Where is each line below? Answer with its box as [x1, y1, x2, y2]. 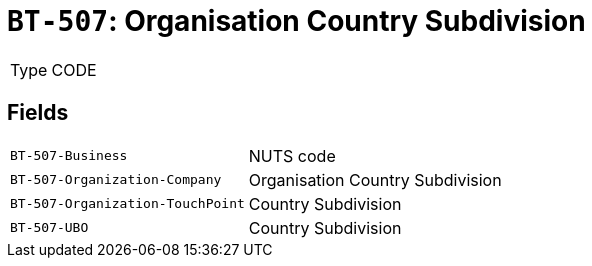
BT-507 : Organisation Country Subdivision [7, 4, 586, 38]
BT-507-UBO [10, 220, 89, 236]
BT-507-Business [10, 148, 128, 164]
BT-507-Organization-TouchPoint [10, 196, 245, 212]
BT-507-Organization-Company [10, 172, 222, 188]
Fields [7, 100, 69, 126]
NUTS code [248, 145, 336, 166]
